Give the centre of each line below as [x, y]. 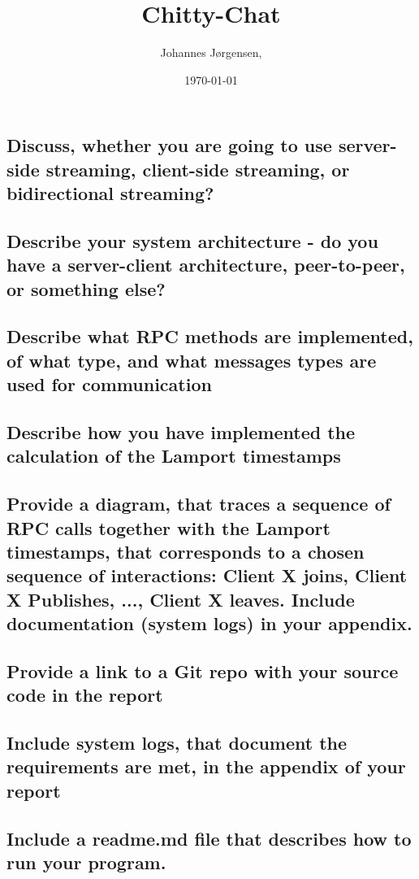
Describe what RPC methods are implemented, [210, 336]
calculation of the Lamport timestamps [174, 456]
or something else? [86, 288]
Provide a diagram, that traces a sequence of [199, 504]
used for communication [109, 384]
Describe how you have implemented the [181, 432]
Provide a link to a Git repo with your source [203, 670]
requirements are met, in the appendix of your [206, 766]
